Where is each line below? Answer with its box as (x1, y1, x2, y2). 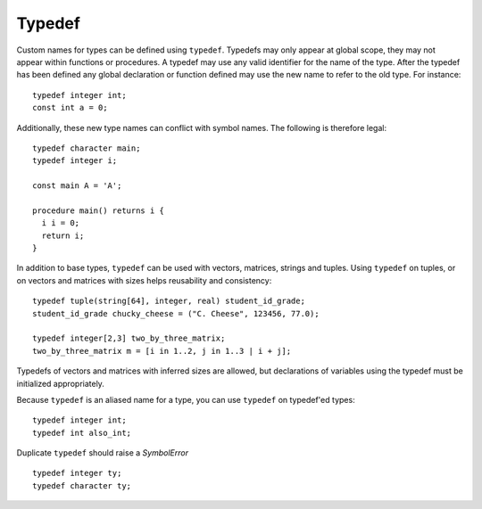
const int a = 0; (32, 103, 108, 113)
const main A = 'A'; (32, 181, 122, 191)
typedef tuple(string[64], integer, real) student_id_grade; (32, 296, 305, 307)
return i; (41, 230, 85, 241)
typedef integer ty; (32, 468, 122, 479)
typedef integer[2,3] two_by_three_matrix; (32, 333, 226, 343)
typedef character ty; (32, 480, 132, 490)
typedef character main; (32, 143, 141, 153)
